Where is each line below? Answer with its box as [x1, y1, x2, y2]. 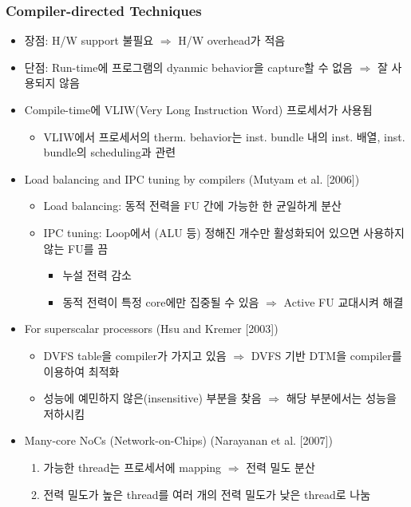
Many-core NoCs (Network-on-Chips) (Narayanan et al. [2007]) [24, 432, 333, 449]
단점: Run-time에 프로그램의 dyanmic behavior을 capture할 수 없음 [24, 58, 353, 75]
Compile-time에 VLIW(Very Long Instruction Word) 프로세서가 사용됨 [24, 101, 373, 117]
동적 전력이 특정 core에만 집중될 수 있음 [62, 293, 259, 310]
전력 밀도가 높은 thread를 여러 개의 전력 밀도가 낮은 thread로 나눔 [43, 485, 371, 502]
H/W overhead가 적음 [178, 32, 286, 49]
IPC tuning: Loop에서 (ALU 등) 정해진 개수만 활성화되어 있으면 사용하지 [43, 224, 405, 240]
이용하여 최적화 [43, 362, 120, 379]
